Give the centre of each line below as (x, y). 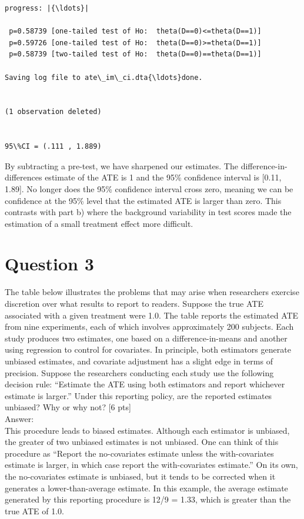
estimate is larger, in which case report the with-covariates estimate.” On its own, (151, 465)
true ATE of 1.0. (34, 510)
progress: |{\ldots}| (47, 8)
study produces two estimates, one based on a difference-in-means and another (146, 338)
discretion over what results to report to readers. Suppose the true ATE (134, 303)
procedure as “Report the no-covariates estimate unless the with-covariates (139, 453)
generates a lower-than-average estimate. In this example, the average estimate (146, 488)
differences (24, 177)
